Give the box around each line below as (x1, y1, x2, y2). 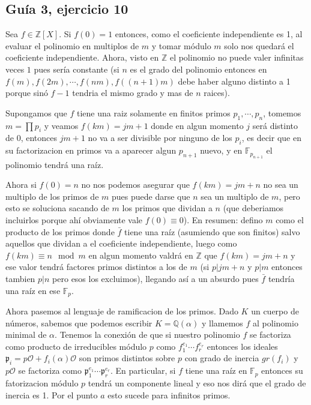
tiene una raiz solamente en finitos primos (76, 106, 231, 119)
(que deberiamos (223, 202, 284, 214)
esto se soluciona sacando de (5, 202, 109, 214)
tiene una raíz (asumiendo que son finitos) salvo (124, 225, 300, 238)
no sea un (263, 178, 298, 191)
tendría (268, 272, 295, 284)
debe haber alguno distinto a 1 (178, 74, 291, 87)
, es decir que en (241, 131, 301, 144)
